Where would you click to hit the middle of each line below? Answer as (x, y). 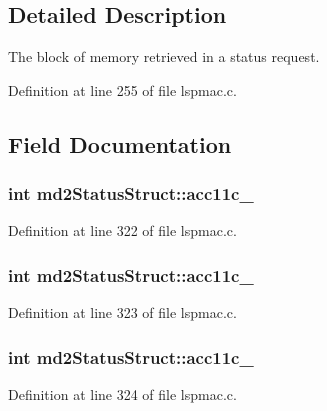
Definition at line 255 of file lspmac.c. (122, 89)
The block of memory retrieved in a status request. (164, 56)
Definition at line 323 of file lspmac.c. (122, 312)
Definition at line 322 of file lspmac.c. (122, 230)
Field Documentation (120, 143)
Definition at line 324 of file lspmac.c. (122, 394)
